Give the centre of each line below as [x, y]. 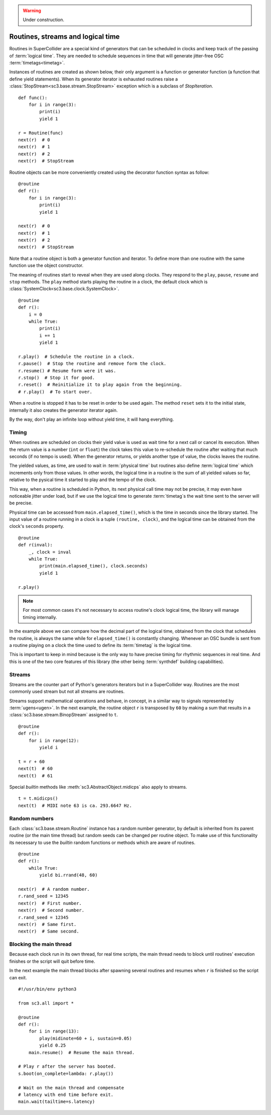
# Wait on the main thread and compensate [71, 1088]
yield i [49, 747]
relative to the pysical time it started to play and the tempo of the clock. [83, 480]
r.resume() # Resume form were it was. [67, 370]
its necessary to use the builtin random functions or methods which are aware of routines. [102, 843]
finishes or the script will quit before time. [52, 961]
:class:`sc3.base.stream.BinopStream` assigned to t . [64, 715]
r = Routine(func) [41, 133]
